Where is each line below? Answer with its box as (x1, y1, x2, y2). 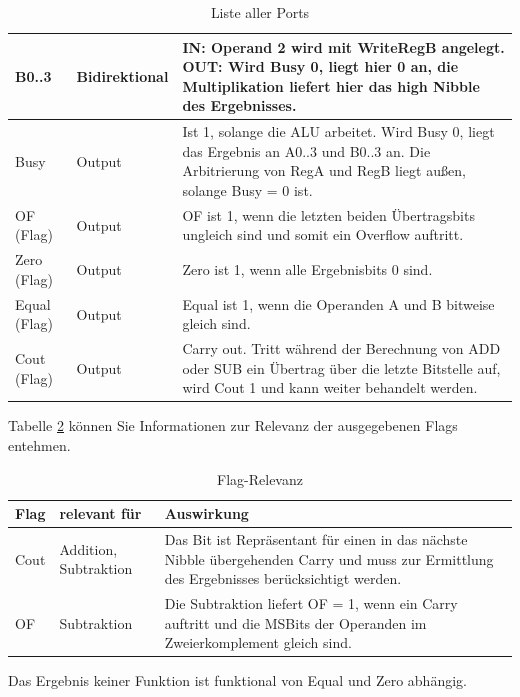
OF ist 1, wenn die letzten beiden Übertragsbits (182, 204, 475, 225)
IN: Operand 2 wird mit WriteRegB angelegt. (182, 36, 505, 57)
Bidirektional (76, 65, 169, 86)
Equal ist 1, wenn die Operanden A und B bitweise (182, 293, 495, 314)
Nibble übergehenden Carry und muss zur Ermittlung (164, 548, 494, 569)
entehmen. (8, 435, 71, 456)
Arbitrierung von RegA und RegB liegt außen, (182, 160, 466, 181)
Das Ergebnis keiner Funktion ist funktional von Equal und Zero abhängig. (8, 670, 467, 691)
